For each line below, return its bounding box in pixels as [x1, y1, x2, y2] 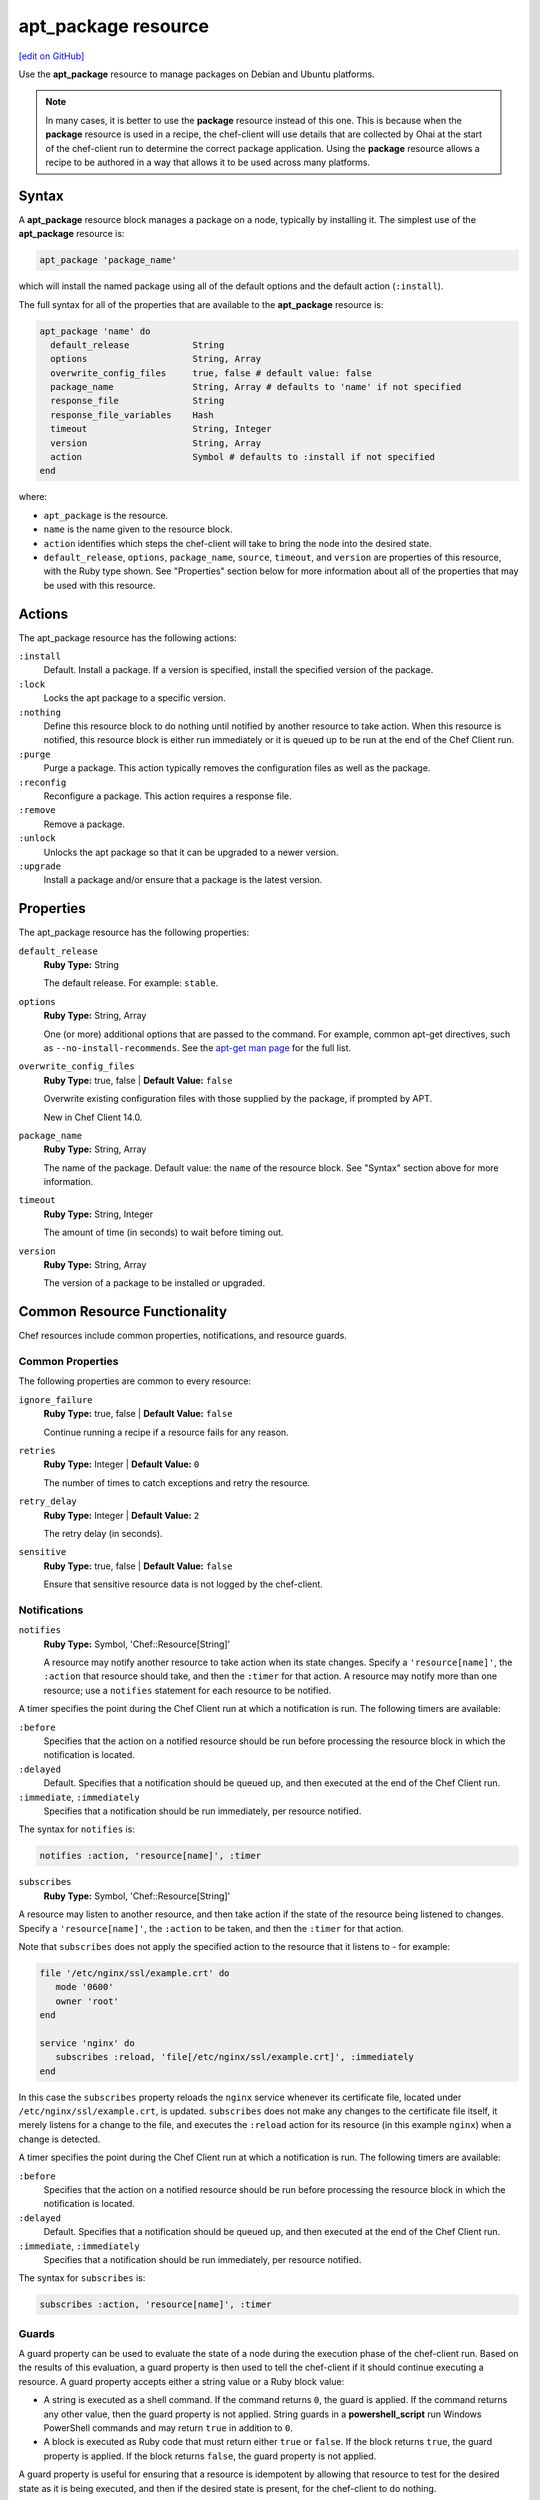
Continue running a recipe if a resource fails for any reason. [43, 1426, 289, 1438]
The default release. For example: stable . [43, 977, 219, 989]
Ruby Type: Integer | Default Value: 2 [43, 1509, 200, 1521]
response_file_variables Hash [50, 409, 214, 420]
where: [18, 491, 48, 503]
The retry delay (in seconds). [43, 1527, 164, 1539]
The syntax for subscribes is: [18, 2272, 146, 2284]
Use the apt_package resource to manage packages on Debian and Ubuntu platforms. [18, 68, 375, 80]
